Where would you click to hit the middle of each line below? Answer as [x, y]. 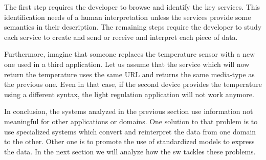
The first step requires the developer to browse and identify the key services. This [132, 7]
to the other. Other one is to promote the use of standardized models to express [129, 141]
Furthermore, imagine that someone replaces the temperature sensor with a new [130, 54]
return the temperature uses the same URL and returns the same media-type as [129, 74]
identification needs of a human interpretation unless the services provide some [128, 17]
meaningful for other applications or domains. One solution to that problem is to [131, 121]
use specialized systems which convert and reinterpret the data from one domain [130, 131]
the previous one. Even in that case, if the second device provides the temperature [133, 84]
